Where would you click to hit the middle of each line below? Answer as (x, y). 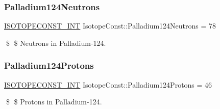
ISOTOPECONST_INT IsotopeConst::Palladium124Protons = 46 (108, 84)
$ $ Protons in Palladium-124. (54, 102)
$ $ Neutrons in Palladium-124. (56, 43)
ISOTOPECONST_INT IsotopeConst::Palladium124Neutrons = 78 (110, 26)
